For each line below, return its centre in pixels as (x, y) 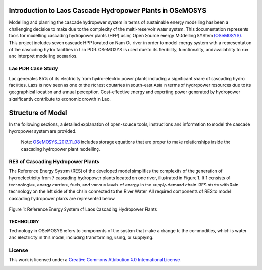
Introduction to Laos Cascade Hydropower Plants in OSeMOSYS (107, 10)
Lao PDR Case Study (33, 69)
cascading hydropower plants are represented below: (62, 198)
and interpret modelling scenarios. (43, 56)
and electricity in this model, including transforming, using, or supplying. (81, 237)
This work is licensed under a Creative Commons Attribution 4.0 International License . (95, 259)
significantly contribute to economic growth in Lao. (60, 99)
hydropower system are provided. (43, 131)
